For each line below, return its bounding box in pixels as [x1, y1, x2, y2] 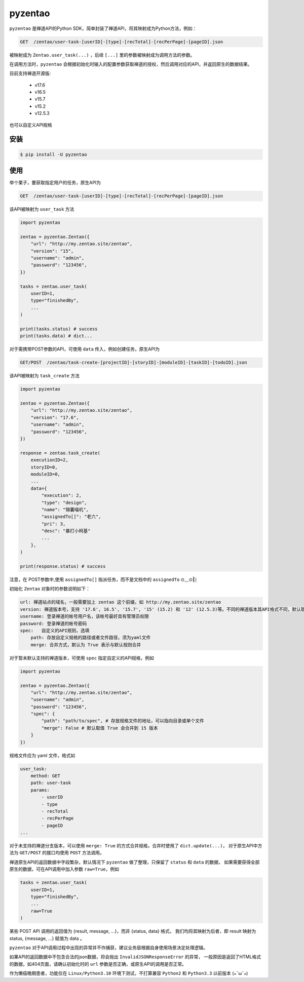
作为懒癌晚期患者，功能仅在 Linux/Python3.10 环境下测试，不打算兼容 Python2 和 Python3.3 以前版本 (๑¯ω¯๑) [9, 970, 248, 976]
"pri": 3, [41, 521, 66, 527]
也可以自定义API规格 [9, 122, 53, 128]
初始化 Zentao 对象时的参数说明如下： [9, 585, 91, 592]
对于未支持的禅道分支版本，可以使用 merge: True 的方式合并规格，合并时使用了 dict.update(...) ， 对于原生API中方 [9, 843, 262, 849]
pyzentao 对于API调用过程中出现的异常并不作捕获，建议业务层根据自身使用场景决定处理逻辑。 [9, 945, 208, 951]
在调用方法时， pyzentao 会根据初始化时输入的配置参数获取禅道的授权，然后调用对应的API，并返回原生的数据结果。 [9, 61, 252, 67]
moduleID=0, [30, 471, 61, 477]
